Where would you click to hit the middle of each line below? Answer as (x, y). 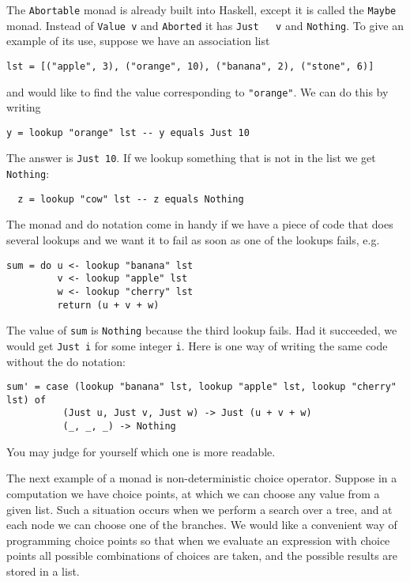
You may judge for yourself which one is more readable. (141, 451)
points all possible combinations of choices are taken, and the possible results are (202, 556)
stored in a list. (43, 571)
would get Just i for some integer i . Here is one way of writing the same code (197, 345)
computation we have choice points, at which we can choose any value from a (193, 493)
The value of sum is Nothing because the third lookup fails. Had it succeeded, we (202, 330)
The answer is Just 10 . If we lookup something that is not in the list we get (191, 158)
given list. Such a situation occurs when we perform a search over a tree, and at (199, 509)
